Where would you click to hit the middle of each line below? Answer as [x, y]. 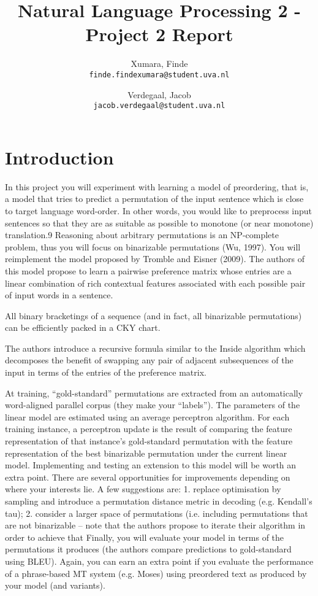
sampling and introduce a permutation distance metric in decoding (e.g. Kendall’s [159, 501]
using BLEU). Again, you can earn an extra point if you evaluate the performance [159, 561]
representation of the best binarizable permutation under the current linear [146, 453]
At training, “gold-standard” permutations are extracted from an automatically [154, 393]
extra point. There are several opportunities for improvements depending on [148, 477]
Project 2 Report [159, 34]
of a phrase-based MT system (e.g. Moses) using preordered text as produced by [156, 573]
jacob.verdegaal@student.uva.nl [159, 106]
